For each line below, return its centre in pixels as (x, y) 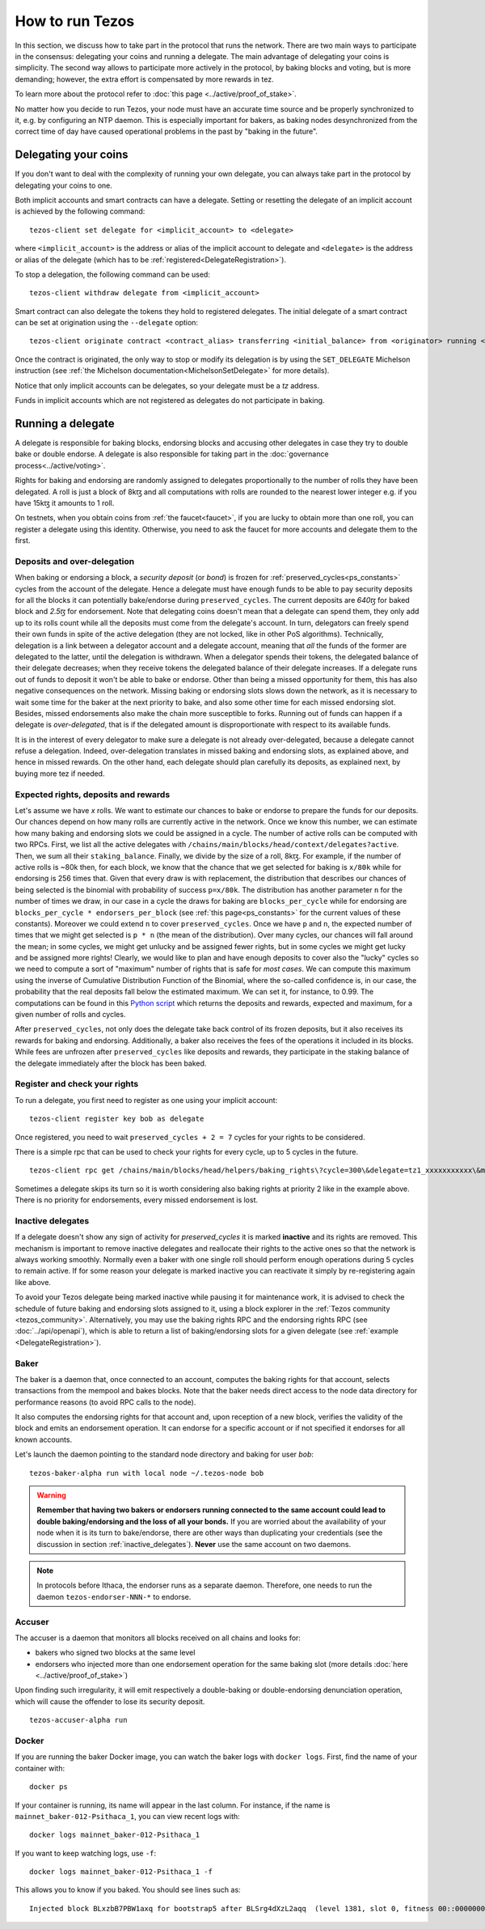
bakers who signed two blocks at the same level (115, 1653)
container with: (40, 1768)
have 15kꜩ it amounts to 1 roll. (65, 502)
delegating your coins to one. (63, 185)
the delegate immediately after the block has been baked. (111, 1063)
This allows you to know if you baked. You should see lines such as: (128, 1890)
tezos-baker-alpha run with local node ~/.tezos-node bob (147, 1473)
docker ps (48, 1787)
